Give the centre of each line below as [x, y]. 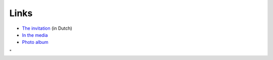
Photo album [35, 42]
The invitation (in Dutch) [47, 28]
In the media [35, 35]
